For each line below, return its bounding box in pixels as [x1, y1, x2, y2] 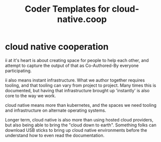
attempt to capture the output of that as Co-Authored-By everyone [5, 62, 139, 68]
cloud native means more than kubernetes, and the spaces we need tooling [5, 102, 157, 108]
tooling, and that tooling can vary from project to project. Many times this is [5, 82, 156, 88]
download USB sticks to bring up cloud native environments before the [5, 127, 147, 133]
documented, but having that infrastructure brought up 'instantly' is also [5, 87, 150, 93]
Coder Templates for [24, 3, 110, 15]
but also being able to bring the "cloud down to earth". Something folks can [5, 122, 157, 128]
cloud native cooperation [5, 41, 109, 52]
